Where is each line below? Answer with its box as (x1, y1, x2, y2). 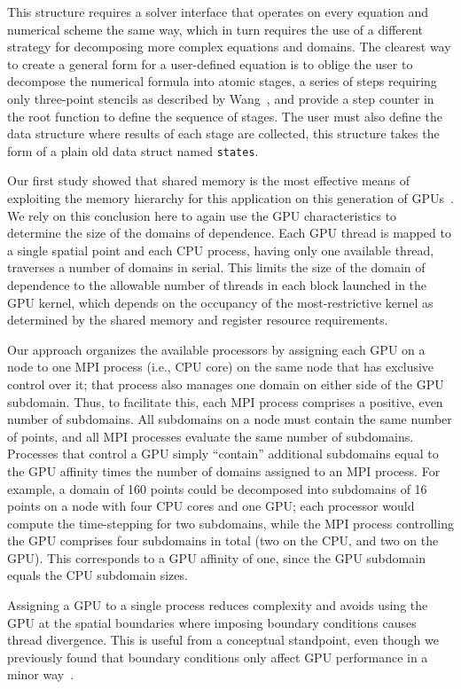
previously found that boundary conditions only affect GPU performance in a (7, 647, 428, 666)
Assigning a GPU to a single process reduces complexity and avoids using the (7, 596, 428, 615)
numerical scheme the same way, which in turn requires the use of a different (7, 20, 424, 38)
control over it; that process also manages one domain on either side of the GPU (7, 374, 444, 393)
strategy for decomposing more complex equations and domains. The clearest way (7, 37, 451, 56)
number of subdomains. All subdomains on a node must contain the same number (7, 410, 452, 428)
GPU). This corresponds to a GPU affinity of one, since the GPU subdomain (7, 548, 426, 567)
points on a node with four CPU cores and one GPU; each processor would (7, 497, 415, 515)
